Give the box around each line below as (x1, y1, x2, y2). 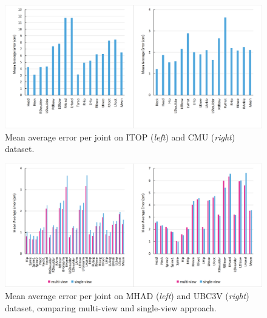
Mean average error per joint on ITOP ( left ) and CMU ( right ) (5, 130, 235, 143)
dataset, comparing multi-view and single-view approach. (5, 301, 217, 314)
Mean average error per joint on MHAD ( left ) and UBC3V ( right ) (5, 289, 249, 302)
